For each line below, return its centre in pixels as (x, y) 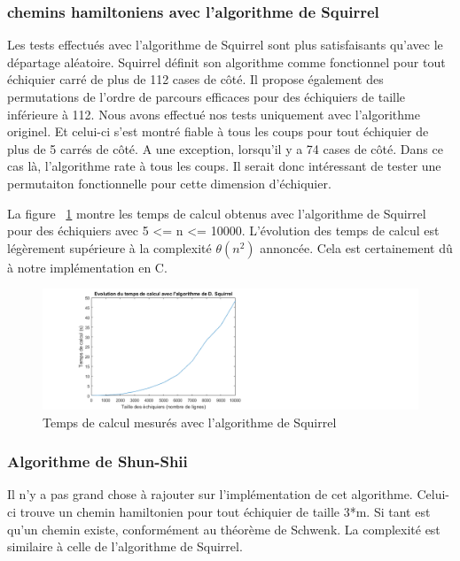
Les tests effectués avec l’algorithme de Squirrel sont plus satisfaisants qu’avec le (225, 45)
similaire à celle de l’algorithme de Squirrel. (125, 546)
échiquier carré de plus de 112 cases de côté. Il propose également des (195, 79)
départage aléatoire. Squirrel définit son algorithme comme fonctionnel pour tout (226, 61)
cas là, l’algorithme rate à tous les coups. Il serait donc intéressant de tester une (224, 166)
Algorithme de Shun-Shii (97, 461)
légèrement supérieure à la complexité (109, 247)
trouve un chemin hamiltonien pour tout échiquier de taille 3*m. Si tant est (225, 511)
